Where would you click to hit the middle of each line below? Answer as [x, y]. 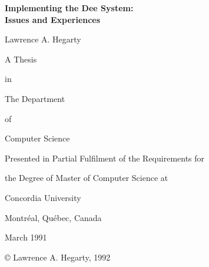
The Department [35, 98]
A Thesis [21, 59]
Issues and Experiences [53, 19]
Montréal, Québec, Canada [53, 217]
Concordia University [43, 197]
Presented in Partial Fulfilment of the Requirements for [105, 158]
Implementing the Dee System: [69, 8]
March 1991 [26, 237]
